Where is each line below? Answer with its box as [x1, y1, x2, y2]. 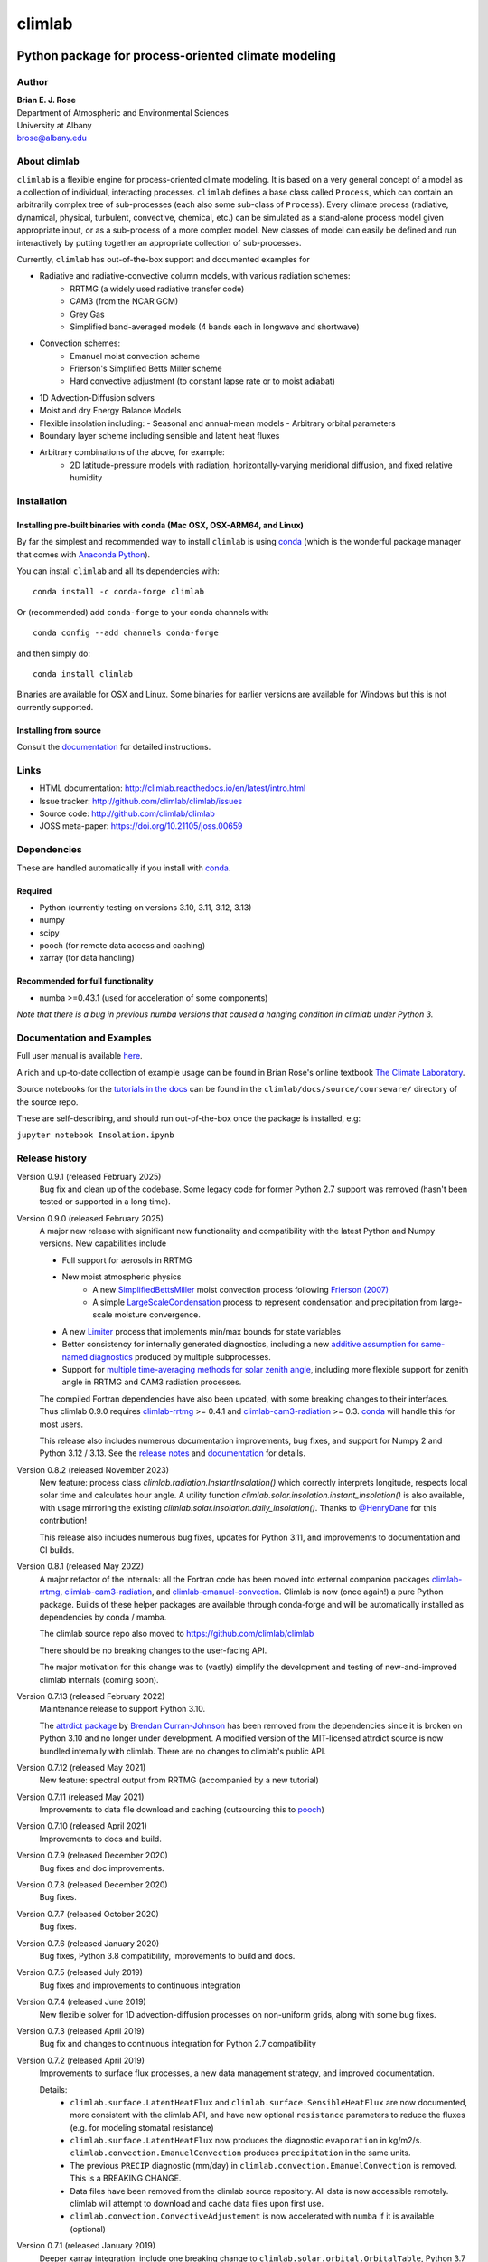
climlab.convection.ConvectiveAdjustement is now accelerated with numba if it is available [70, 2210, 435, 2221]
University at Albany [16, 120, 92, 131]
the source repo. [16, 1096, 79, 1107]
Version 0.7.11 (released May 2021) [16, 1792, 145, 1802]
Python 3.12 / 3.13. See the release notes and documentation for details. [39, 1448, 306, 1459]
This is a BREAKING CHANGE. [70, 2172, 182, 2184]
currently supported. [16, 701, 94, 712]
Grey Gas [70, 309, 105, 319]
